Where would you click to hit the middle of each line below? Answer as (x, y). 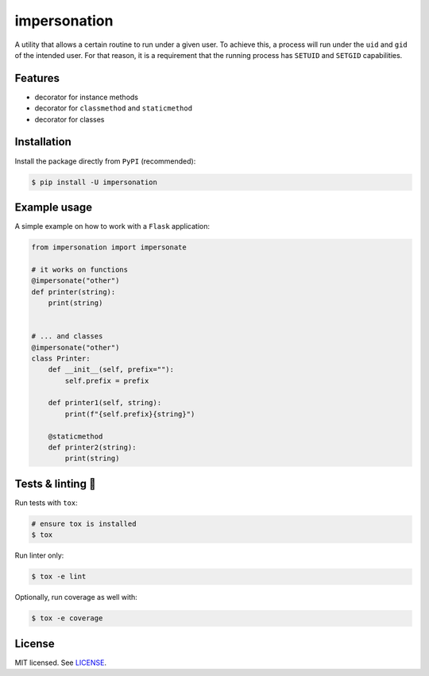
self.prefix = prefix (107, 380)
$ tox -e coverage (67, 618)
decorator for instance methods (87, 97)
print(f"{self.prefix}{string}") (130, 414)
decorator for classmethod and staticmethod (114, 108)
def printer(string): (73, 292)
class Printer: (61, 358)
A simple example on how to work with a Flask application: (112, 226)
